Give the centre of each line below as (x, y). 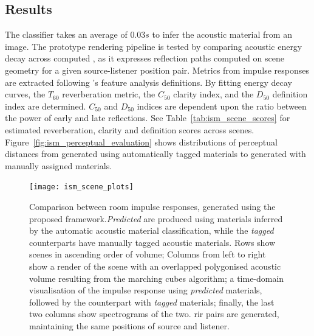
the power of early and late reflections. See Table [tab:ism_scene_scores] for (148, 118)
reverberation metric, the (109, 94)
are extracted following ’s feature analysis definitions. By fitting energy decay (148, 82)
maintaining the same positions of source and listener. (129, 325)
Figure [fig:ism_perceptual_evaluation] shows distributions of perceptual (141, 142)
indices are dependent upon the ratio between (222, 106)
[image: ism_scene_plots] (81, 187)
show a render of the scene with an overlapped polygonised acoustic (155, 266)
